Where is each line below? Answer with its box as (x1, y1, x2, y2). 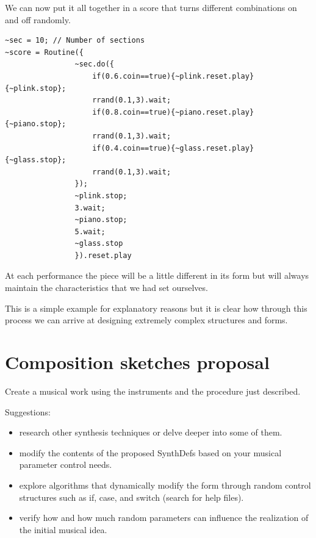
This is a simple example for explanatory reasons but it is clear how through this (5, 301, 307, 314)
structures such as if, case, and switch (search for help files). (19, 490, 244, 503)
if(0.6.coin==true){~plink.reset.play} (92, 71, 254, 81)
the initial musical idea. (19, 523, 107, 536)
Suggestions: (5, 405, 51, 418)
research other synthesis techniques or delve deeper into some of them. (19, 426, 282, 439)
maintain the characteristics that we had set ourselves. (5, 281, 208, 294)
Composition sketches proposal (5, 350, 270, 375)
